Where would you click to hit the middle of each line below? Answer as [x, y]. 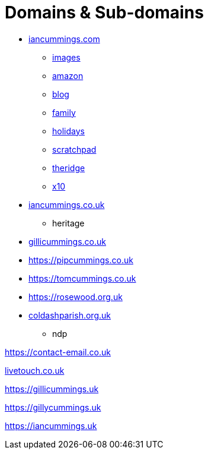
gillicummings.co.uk [68, 241]
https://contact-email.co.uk [58, 352]
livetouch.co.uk [35, 370]
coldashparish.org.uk [70, 315]
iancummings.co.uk [67, 204]
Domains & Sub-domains [104, 12]
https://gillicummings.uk [52, 389]
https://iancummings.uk [51, 425]
